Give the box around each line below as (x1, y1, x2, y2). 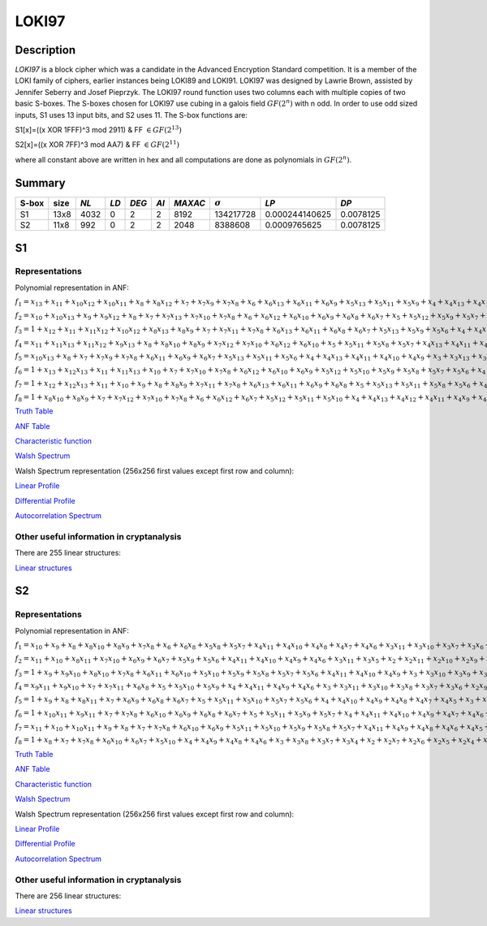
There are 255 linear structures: (15, 548, 122, 558)
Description (15, 43, 76, 57)
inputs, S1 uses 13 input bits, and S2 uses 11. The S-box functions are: (15, 110, 248, 119)
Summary (15, 175, 66, 190)
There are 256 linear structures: (15, 890, 122, 901)
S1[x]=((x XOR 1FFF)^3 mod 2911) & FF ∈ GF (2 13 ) (15, 124, 182, 135)
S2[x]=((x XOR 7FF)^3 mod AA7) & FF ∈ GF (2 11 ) (15, 139, 180, 149)
